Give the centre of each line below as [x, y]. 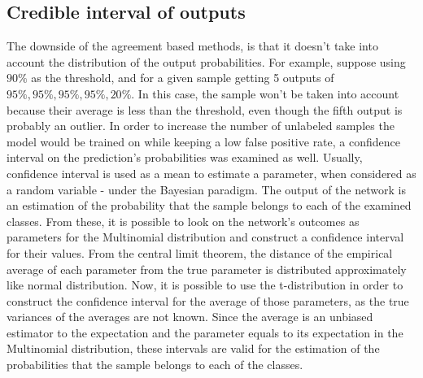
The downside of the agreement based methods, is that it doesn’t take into [192, 46]
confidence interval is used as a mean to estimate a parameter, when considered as [211, 173]
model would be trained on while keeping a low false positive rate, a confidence [203, 141]
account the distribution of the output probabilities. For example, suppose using [206, 61]
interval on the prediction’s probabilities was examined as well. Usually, [185, 157]
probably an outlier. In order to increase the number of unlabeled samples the [201, 126]
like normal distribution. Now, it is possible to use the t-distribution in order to [205, 285]
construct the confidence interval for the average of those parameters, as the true [208, 300]
